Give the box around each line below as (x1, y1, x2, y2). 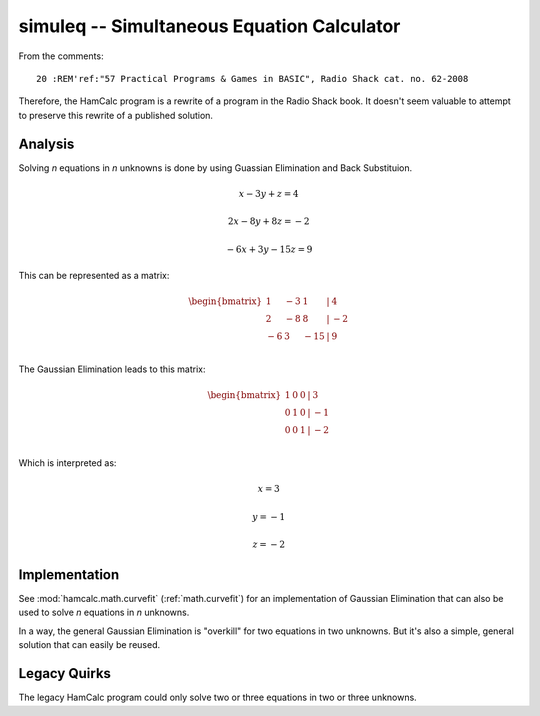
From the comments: (18, 50, 104, 62)
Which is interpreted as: (18, 456, 117, 469)
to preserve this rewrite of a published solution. (18, 109, 214, 121)
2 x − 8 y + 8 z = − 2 (227, 216, 310, 227)
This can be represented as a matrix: (18, 269, 170, 281)
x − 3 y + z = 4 (238, 188, 299, 199)
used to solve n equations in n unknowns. (18, 606, 190, 619)
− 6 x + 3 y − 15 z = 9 (226, 243, 313, 255)
